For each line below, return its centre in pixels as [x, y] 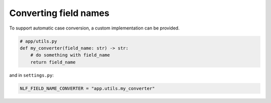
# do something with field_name [70, 55]
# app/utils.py [38, 41]
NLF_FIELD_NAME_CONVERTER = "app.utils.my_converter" [87, 88]
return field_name [53, 62]
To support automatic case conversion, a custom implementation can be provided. [95, 28]
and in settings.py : [32, 75]
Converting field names [59, 13]
